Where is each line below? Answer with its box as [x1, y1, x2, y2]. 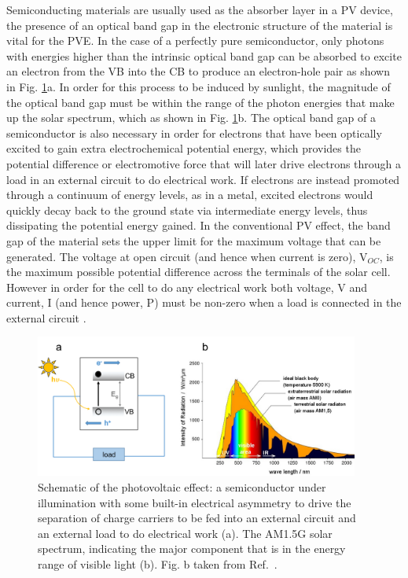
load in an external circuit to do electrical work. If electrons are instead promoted [6, 171, 400, 187]
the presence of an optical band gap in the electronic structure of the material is [6, 17, 393, 33]
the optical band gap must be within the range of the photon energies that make [6, 94, 395, 110]
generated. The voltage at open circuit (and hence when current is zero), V [6, 248, 368, 264]
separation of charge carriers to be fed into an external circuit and [38, 510, 356, 526]
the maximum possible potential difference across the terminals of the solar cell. [6, 263, 391, 280]
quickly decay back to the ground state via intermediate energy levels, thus [6, 201, 368, 218]
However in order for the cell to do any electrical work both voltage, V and [6, 278, 368, 295]
